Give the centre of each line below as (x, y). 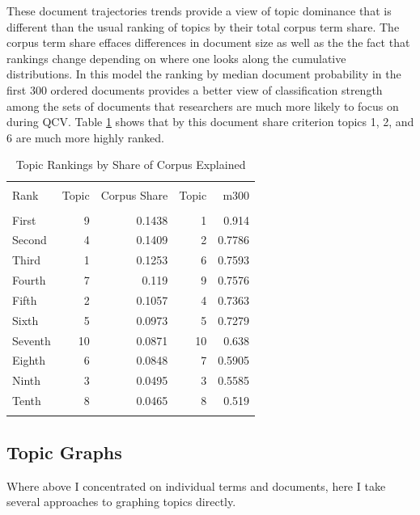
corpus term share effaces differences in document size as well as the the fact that (208, 42)
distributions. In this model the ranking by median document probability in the (204, 74)
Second (30, 240)
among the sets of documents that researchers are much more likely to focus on (203, 106)
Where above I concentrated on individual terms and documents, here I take (196, 485)
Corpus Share (134, 195)
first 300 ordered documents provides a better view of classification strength (195, 89)
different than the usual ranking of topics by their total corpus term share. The (203, 26)
